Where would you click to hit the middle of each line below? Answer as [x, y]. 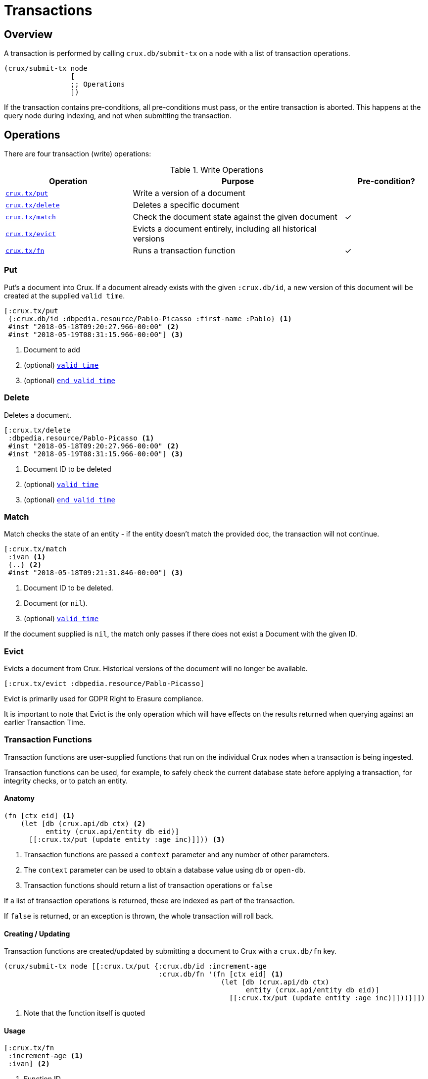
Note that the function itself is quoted [85, 1013]
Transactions [48, 10]
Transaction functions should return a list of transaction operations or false [148, 885]
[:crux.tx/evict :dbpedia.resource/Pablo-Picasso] [104, 684]
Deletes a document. [38, 415]
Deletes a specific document [186, 205]
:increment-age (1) [46, 1056]
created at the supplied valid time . [65, 295]
